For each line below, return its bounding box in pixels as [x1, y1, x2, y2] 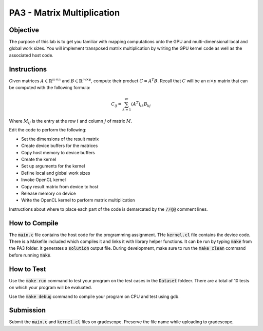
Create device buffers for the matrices [21, 143, 98, 148]
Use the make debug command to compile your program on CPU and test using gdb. [9, 294, 180, 299]
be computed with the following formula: [9, 85, 91, 91]
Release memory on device [21, 190, 76, 196]
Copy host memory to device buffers [21, 149, 95, 155]
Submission [9, 306, 46, 314]
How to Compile [9, 219, 58, 227]
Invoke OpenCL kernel [21, 177, 66, 183]
